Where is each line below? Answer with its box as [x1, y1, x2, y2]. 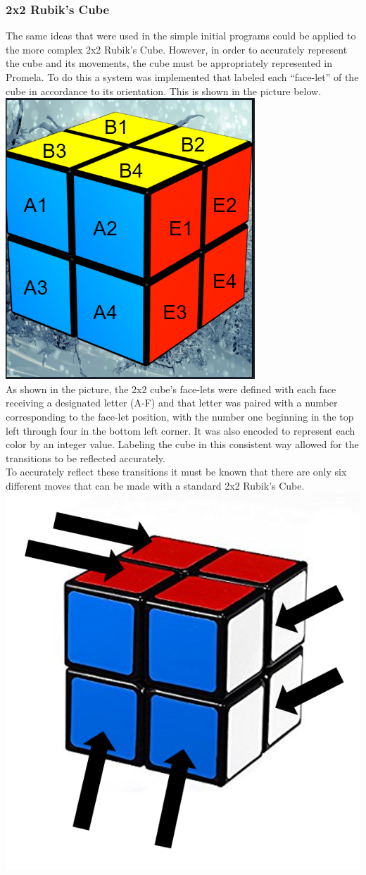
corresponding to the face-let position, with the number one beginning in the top [6, 409, 354, 423]
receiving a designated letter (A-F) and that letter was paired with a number [6, 395, 338, 410]
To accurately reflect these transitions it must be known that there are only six [6, 464, 347, 479]
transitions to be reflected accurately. [6, 450, 165, 465]
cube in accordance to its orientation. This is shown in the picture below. [6, 83, 322, 98]
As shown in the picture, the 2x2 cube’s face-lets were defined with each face [6, 381, 336, 396]
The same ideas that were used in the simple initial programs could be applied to [6, 28, 356, 43]
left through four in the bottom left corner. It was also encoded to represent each [6, 423, 355, 437]
